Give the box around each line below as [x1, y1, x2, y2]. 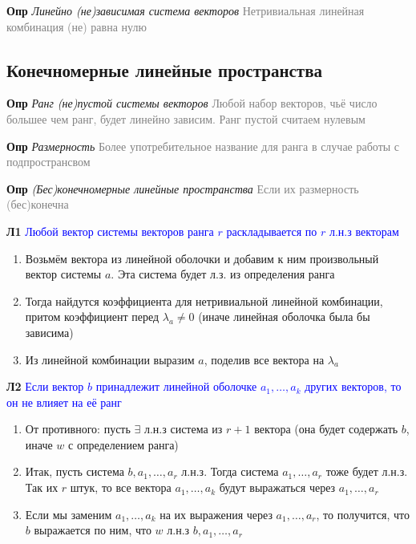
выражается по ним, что [34, 522, 151, 538]
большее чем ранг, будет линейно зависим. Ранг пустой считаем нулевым [6, 110, 366, 127]
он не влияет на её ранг [6, 393, 122, 410]
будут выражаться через [219, 479, 336, 496]
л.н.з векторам [329, 222, 399, 239]
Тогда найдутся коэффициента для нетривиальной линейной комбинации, [25, 292, 383, 309]
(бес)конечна [6, 196, 69, 213]
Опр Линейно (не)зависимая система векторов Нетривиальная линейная [6, 2, 365, 18]
